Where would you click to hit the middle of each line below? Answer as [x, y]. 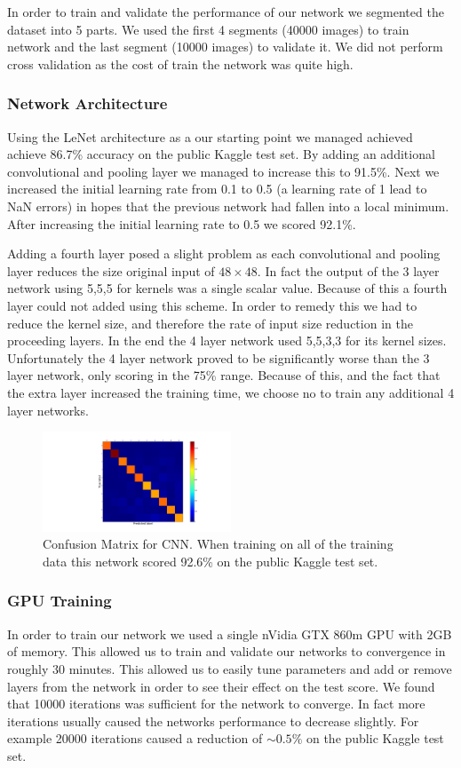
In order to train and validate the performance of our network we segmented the [226, 12]
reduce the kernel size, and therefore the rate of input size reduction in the [210, 323]
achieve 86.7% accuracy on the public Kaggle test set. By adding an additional [221, 154]
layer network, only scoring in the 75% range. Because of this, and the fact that [224, 375]
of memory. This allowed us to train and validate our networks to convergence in [227, 651]
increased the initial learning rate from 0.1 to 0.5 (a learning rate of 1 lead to [217, 189]
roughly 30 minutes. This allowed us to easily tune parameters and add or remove [230, 668]
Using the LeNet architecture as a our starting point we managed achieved [210, 136]
